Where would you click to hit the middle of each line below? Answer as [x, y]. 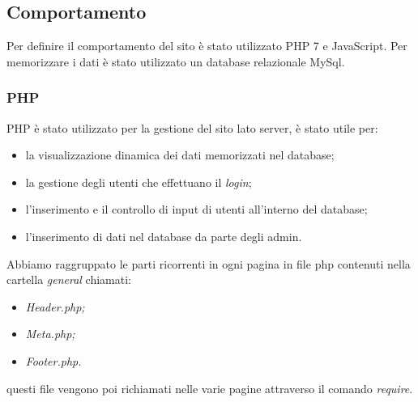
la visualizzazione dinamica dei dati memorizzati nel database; [180, 155]
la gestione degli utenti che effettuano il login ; [139, 182]
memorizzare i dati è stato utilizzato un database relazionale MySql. [176, 61]
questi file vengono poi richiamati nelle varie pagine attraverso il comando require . [210, 388]
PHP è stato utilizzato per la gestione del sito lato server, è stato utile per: [192, 127]
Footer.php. [53, 360]
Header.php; [55, 306]
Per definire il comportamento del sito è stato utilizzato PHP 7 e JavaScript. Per [207, 46]
